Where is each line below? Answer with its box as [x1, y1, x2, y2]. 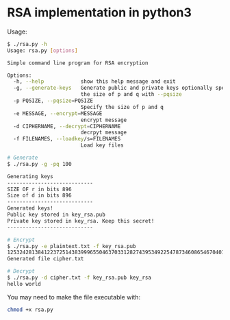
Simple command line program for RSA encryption [7, 60, 149, 66]
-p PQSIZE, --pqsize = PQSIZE [13, 97, 94, 104]
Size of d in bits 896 [7, 192, 72, 199]
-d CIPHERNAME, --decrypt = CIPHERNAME [13, 123, 121, 130]
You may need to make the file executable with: [7, 293, 141, 301]
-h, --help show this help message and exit [13, 78, 176, 85]
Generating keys [7, 173, 53, 180]
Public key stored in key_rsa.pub [7, 211, 106, 219]
